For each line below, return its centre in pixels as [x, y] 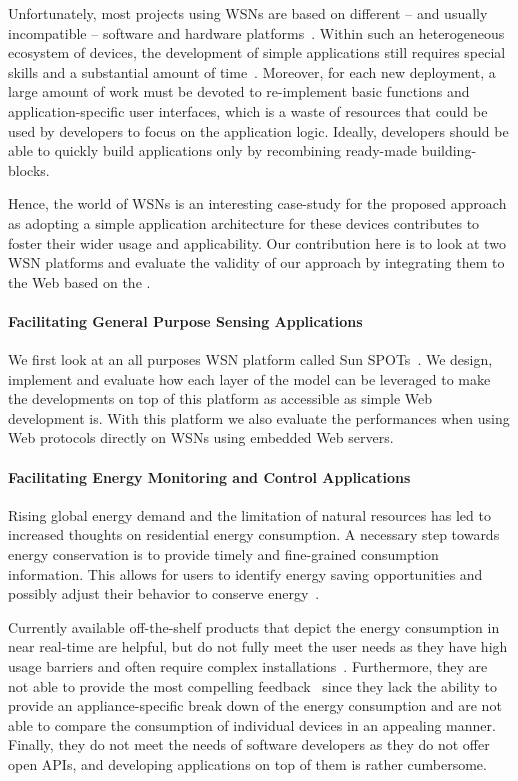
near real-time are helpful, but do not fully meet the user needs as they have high [258, 646]
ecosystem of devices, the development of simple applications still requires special [257, 52]
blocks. [29, 169]
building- [449, 150]
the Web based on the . [79, 281]
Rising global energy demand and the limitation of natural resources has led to [249, 514]
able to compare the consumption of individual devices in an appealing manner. [252, 724]
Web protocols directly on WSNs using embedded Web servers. [201, 437]
